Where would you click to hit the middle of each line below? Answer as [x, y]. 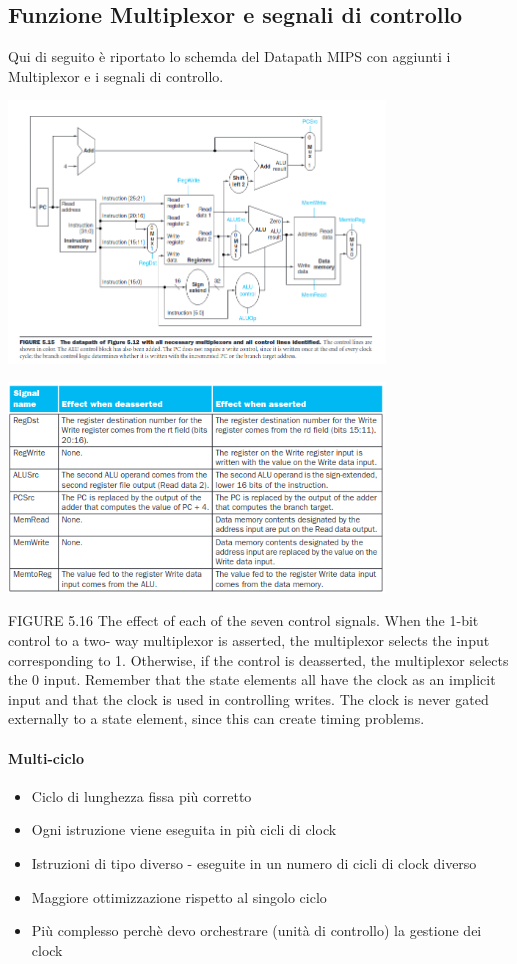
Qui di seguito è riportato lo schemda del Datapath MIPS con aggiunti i [229, 56]
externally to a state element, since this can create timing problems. [216, 718]
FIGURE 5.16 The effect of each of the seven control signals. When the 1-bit [243, 620]
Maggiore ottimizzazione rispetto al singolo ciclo [179, 896]
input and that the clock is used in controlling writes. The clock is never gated [248, 698]
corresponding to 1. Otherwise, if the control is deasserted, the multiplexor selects [258, 659]
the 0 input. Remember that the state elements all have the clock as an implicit [252, 679]
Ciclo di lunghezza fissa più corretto [141, 795]
